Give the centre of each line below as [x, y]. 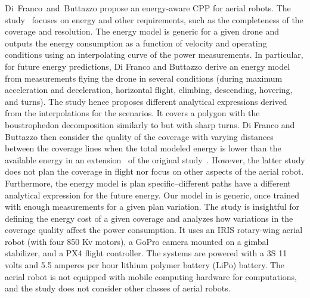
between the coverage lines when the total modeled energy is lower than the [143, 148]
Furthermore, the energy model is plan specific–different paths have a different [148, 183]
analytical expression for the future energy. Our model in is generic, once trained [152, 195]
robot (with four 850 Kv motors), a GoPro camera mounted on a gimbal [137, 241]
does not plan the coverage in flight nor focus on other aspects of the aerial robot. [154, 171]
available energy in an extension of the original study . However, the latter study [155, 159]
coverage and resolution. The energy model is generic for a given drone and [142, 31]
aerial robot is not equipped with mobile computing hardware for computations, [151, 276]
